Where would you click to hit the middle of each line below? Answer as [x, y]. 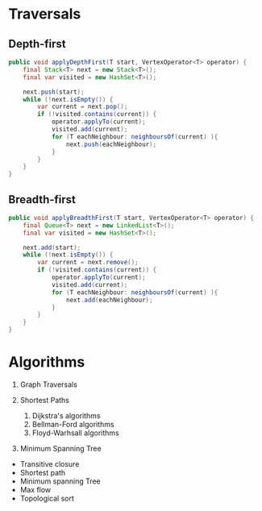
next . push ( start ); [54, 92]
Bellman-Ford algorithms [73, 424]
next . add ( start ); [52, 247]
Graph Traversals [49, 384]
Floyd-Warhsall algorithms [75, 433]
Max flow [35, 490]
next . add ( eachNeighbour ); [109, 300]
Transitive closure [50, 464]
